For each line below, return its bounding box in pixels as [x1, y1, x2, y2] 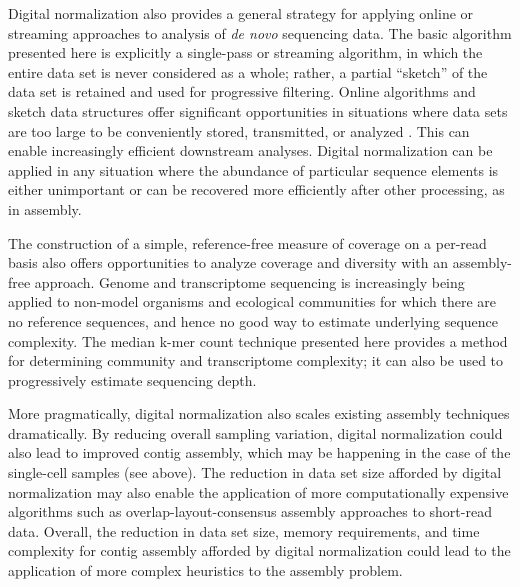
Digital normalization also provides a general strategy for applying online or [8, 3, 474, 23]
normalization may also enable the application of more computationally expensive [8, 481, 509, 502]
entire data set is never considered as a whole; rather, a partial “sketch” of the [8, 61, 488, 82]
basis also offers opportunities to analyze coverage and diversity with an [8, 252, 449, 273]
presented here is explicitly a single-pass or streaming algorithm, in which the [8, 42, 483, 63]
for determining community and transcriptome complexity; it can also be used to [8, 350, 504, 371]
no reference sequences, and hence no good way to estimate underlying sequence [8, 310, 498, 331]
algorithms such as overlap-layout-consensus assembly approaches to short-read [8, 501, 492, 522]
